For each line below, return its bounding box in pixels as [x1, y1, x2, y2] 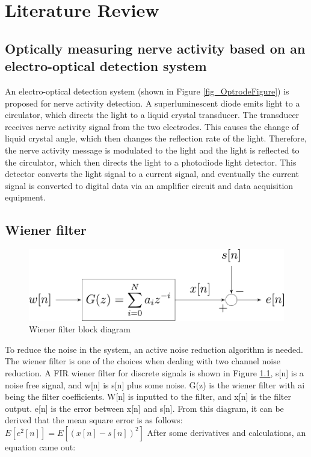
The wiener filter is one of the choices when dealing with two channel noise [5, 355, 280, 367]
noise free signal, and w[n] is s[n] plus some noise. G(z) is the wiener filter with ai [5, 378, 305, 391]
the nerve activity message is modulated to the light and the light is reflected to [5, 143, 300, 156]
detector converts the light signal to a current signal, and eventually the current [5, 167, 299, 180]
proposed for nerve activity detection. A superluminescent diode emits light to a [5, 96, 300, 109]
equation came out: [5, 440, 76, 453]
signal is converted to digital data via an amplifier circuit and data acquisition [5, 179, 294, 191]
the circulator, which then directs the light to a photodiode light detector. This [5, 155, 297, 168]
